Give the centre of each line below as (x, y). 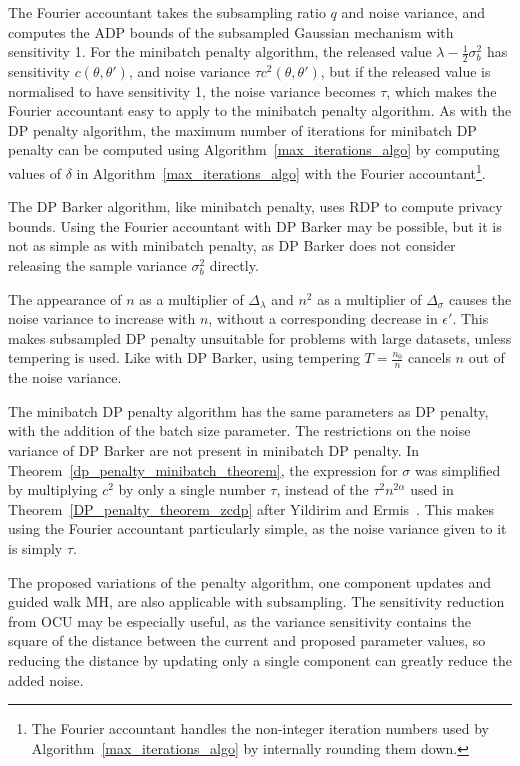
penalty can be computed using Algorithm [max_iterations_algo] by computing (254, 149)
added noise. (46, 679)
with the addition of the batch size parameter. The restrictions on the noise (239, 430)
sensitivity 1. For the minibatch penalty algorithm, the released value (220, 51)
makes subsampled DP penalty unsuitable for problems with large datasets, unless (260, 337)
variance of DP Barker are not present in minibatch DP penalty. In (214, 450)
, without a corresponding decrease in (323, 318)
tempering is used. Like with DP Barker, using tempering (184, 357)
